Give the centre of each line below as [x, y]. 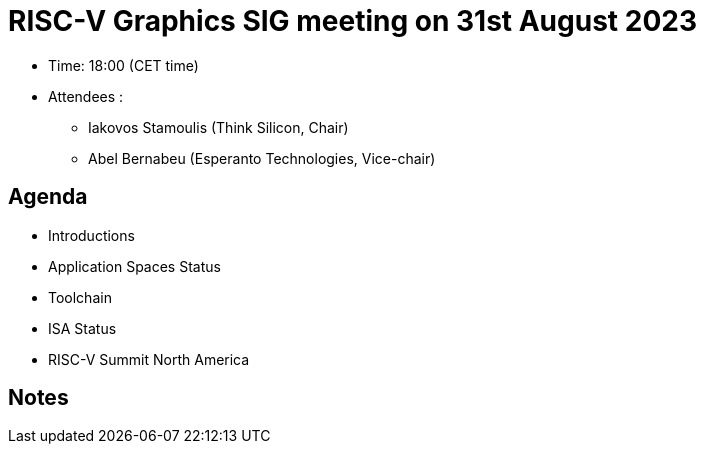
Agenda [48, 197]
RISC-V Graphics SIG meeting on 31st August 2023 [352, 21]
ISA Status [82, 328]
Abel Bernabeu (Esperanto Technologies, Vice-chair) [262, 158]
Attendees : [86, 96]
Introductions [91, 235]
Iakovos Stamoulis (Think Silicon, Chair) [218, 127]
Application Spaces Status [134, 266]
